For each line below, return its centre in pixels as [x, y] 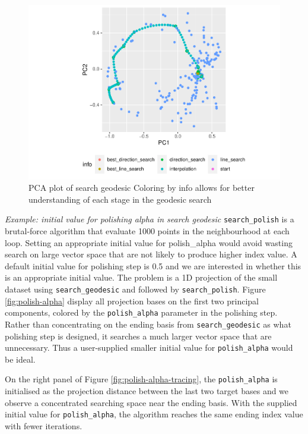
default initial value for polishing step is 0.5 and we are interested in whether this [153, 265]
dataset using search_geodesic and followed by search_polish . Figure [135, 289]
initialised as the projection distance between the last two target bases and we [147, 391]
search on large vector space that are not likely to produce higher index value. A [151, 254]
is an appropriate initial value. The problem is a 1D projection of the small [141, 277]
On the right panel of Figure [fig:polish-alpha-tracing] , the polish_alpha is [141, 379]
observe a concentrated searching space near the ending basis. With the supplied [151, 402]
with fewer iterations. [44, 425]
